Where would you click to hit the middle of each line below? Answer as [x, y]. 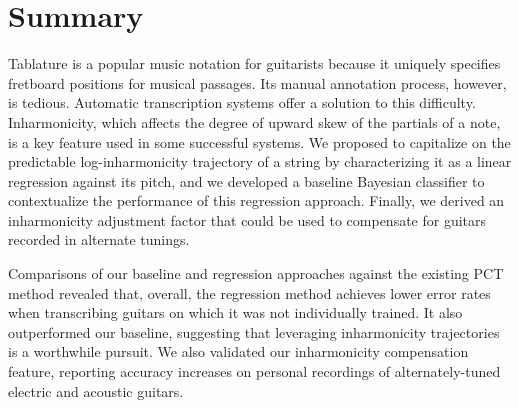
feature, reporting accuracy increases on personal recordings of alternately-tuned [254, 371]
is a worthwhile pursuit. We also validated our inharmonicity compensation [238, 351]
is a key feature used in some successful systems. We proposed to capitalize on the [259, 141]
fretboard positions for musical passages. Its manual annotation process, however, [257, 82]
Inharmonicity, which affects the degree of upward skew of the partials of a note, [254, 121]
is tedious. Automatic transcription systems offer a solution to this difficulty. [242, 102]
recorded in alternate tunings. [99, 239]
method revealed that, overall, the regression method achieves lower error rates [249, 292]
